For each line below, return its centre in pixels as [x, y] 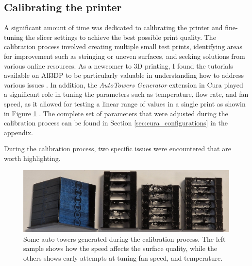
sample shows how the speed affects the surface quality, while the [120, 248]
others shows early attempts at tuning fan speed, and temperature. [123, 257]
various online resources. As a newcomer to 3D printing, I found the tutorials [118, 65]
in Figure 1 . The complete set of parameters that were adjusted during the [116, 113]
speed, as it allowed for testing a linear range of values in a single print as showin [125, 103]
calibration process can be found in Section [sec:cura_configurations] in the [116, 123]
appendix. [18, 132]
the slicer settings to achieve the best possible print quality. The [121, 37]
